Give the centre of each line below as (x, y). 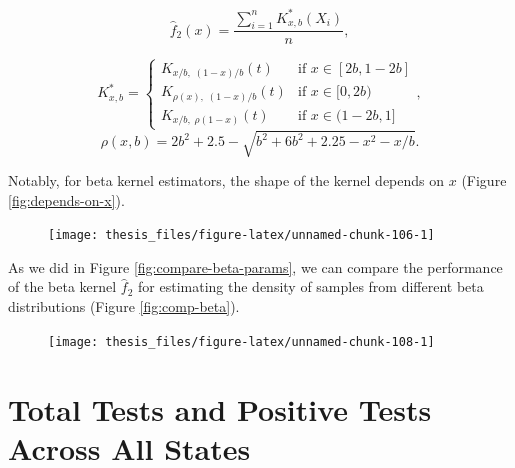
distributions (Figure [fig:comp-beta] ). (124, 306)
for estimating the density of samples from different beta (311, 286)
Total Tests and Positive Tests (220, 408)
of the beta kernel (62, 286)
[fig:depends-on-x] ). (66, 199)
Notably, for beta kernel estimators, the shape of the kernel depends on (226, 180)
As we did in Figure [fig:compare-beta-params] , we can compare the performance (255, 266)
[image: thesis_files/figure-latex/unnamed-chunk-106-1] (241, 235)
